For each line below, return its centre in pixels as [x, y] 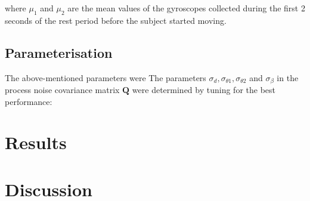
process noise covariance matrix [62, 90]
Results [36, 142]
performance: [29, 101]
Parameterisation [59, 52]
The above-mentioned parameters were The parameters [106, 77]
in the [288, 77]
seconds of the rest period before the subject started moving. [116, 20]
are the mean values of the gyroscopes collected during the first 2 [186, 8]
